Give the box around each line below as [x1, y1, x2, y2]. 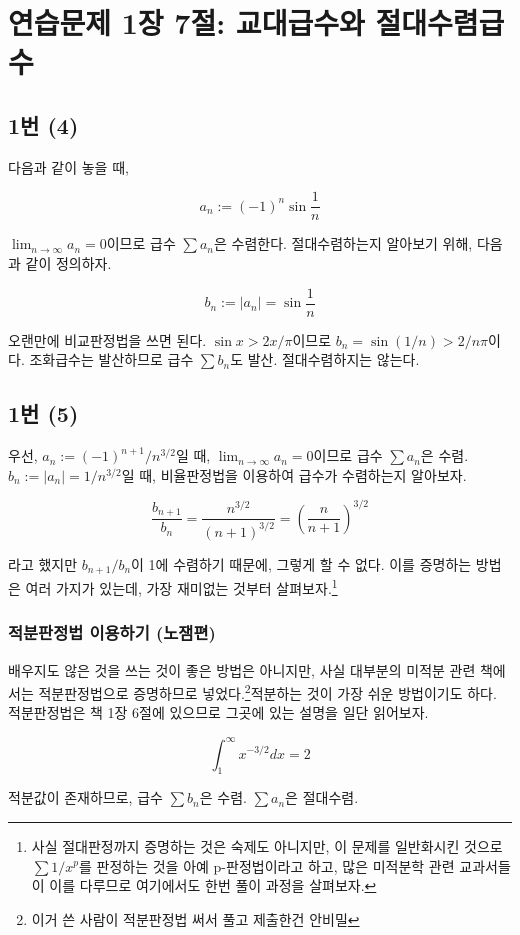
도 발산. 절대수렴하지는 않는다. [230, 349, 420, 370]
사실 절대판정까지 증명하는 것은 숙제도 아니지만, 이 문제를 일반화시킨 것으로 [31, 835, 503, 856]
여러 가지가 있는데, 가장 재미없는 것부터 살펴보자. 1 [25, 575, 338, 598]
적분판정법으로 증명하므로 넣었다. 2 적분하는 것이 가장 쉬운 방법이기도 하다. [38, 680, 497, 703]
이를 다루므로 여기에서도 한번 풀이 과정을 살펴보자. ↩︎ [49, 875, 377, 896]
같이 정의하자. [25, 253, 112, 274]
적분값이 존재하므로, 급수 [8, 787, 163, 808]
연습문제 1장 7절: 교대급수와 [8, 2, 365, 43]
